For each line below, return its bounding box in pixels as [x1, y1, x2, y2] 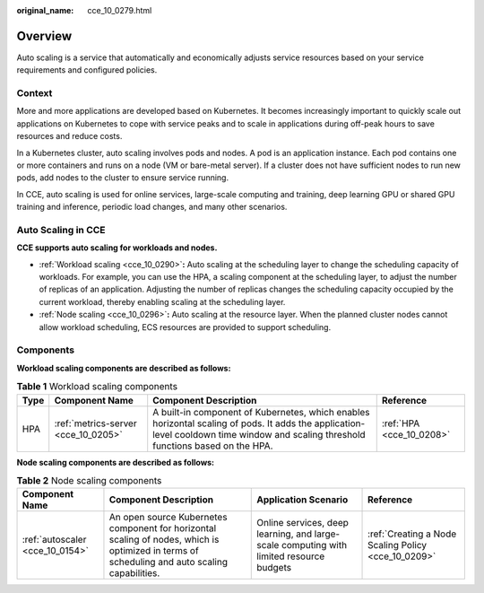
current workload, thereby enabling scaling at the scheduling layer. [39, 296, 286, 307]
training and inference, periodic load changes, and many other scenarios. [16, 202, 288, 213]
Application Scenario [256, 493, 349, 506]
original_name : [16, 5, 74, 15]
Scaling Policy [367, 539, 428, 552]
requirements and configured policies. [16, 65, 158, 75]
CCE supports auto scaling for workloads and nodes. [16, 242, 218, 253]
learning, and [256, 528, 313, 540]
